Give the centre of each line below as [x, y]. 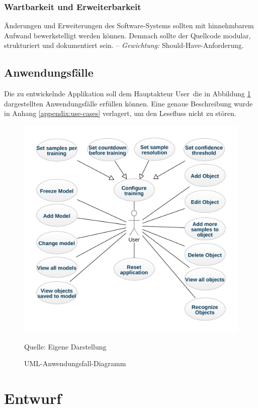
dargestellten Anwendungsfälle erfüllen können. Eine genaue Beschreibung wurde [128, 103]
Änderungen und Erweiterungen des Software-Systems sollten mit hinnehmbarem [129, 25]
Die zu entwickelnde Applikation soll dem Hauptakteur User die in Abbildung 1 [127, 94]
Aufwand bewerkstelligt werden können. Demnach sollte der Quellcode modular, [127, 35]
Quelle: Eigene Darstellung [65, 346]
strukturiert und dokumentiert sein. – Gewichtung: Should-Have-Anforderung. [124, 45]
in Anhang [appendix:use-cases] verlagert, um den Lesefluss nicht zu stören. [120, 113]
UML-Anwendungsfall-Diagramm [75, 363]
